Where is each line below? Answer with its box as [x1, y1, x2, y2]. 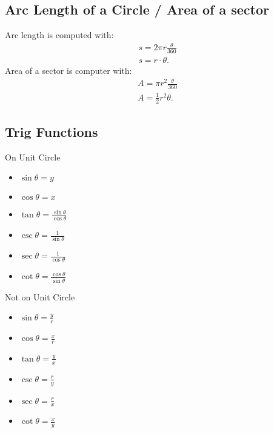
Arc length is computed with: [5, 28, 114, 41]
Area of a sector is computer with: [5, 64, 132, 77]
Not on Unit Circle [5, 290, 75, 303]
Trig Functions [5, 122, 98, 140]
